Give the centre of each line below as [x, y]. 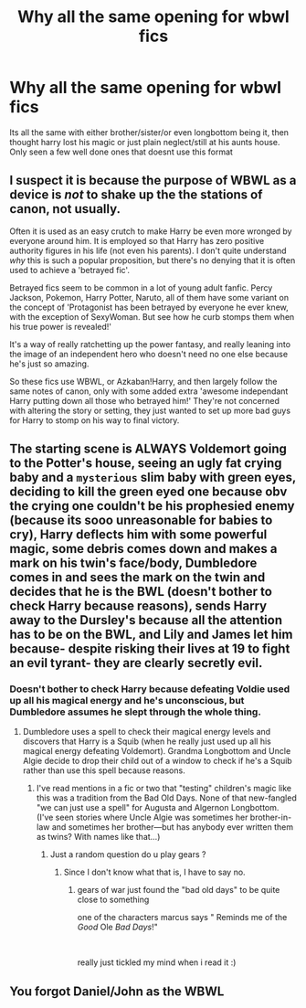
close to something [113, 900]
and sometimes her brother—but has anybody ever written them [173, 827]
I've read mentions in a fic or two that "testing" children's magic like [164, 789]
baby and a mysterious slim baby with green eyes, [153, 477]
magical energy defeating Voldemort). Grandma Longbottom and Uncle [157, 751]
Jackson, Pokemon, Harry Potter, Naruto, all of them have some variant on [149, 297]
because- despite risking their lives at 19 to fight [150, 649]
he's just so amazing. [49, 364]
